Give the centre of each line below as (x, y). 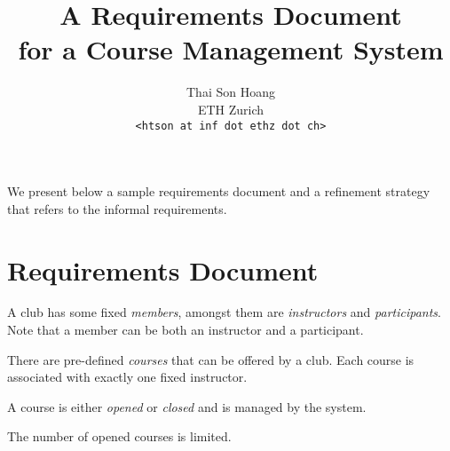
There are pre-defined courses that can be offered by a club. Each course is (211, 359)
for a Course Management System (231, 49)
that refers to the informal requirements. (117, 208)
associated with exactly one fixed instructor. (127, 377)
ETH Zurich (231, 109)
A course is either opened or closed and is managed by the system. (187, 406)
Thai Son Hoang (231, 92)
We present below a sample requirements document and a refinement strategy (219, 191)
